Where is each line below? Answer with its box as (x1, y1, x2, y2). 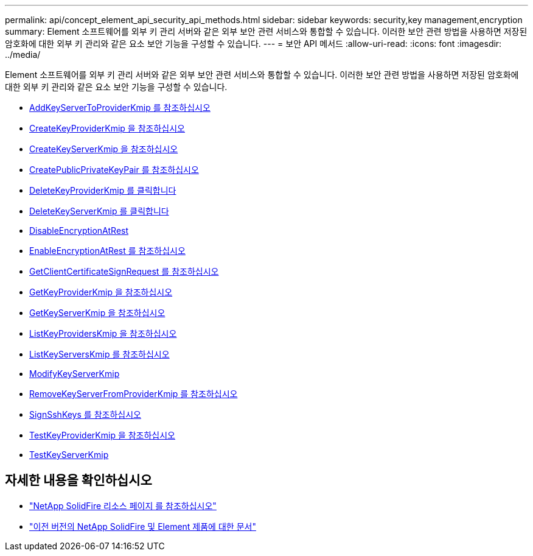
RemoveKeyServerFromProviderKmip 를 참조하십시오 (29, 389, 238, 399)
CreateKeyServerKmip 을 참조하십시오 (29, 144, 178, 154)
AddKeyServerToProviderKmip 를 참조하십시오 (29, 102, 211, 113)
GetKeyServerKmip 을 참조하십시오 (29, 308, 165, 318)
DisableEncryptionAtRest (29, 225, 129, 236)
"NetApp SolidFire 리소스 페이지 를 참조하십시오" (29, 500, 217, 511)
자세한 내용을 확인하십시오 (5, 473, 152, 488)
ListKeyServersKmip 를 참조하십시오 (29, 349, 170, 359)
